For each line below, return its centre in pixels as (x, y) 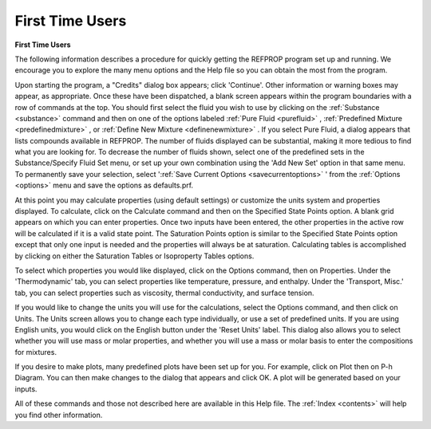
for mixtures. (36, 352)
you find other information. (59, 415)
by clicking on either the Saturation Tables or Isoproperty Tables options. (134, 256)
